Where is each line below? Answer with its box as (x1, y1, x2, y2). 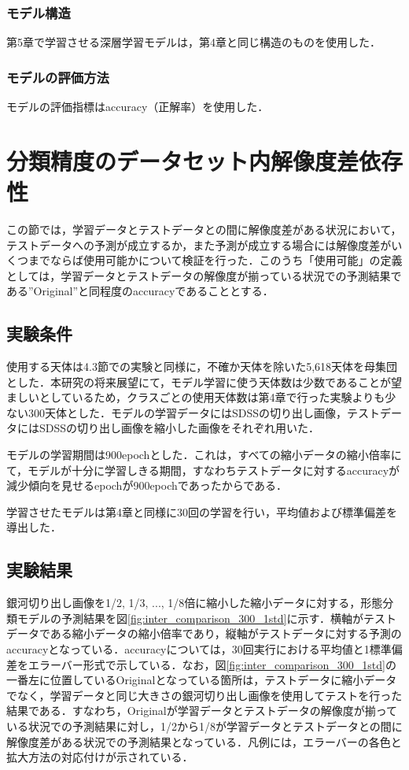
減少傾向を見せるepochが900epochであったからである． (6, 477, 288, 494)
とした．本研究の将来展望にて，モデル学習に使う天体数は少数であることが (6, 373, 391, 390)
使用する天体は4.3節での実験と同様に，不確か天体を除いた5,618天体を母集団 (6, 358, 398, 375)
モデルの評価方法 (6, 67, 109, 87)
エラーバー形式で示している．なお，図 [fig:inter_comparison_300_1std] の (28, 656, 396, 672)
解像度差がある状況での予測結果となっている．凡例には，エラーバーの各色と (6, 733, 402, 750)
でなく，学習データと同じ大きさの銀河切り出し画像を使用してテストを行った (6, 687, 403, 703)
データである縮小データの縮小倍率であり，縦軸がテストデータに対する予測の (6, 625, 402, 642)
